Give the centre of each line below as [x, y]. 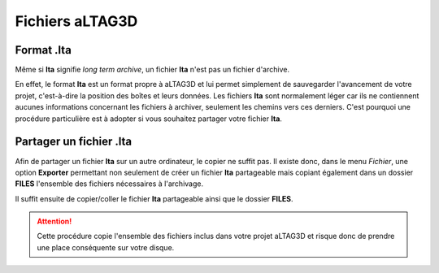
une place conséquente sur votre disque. [106, 247]
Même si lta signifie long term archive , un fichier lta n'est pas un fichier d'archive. [152, 70]
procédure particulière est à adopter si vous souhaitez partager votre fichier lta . [148, 119]
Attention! [54, 221]
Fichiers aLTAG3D [76, 21]
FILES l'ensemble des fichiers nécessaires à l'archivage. [109, 184]
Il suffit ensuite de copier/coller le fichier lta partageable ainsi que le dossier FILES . [154, 198]
